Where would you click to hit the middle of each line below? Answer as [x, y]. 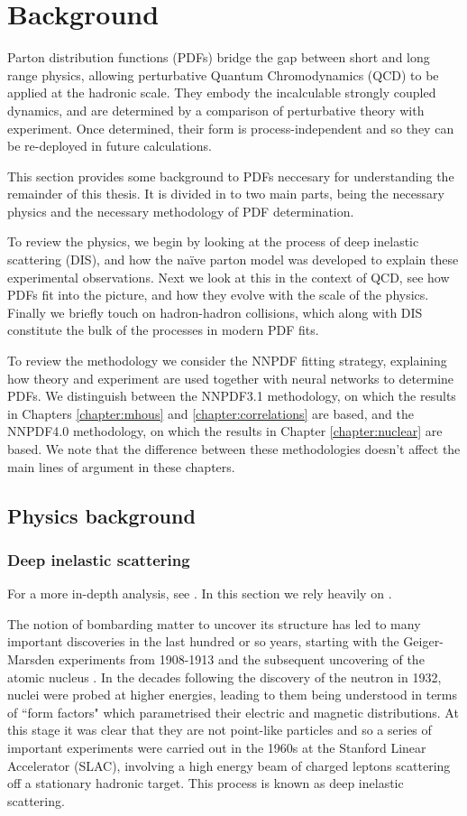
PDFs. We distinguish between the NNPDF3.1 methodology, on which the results [232, 396]
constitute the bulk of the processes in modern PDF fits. [163, 330]
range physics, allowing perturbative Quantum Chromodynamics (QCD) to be [223, 74]
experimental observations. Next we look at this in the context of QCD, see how [229, 277]
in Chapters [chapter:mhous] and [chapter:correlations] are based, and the [211, 413]
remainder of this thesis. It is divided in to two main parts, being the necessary [226, 194]
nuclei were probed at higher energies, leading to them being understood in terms [233, 695]
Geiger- [423, 641]
